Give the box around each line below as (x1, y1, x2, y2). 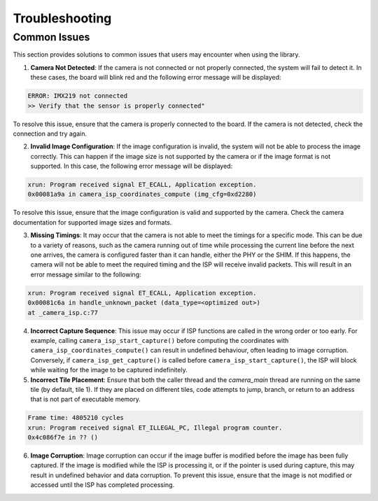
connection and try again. (13, 129, 87, 138)
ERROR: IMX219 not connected (27, 92, 128, 100)
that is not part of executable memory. (30, 395, 141, 404)
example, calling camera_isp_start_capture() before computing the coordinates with (30, 336, 289, 344)
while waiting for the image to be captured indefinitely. (30, 366, 188, 374)
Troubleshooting (13, 10, 112, 26)
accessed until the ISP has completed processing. (30, 481, 175, 489)
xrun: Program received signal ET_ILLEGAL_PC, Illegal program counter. (27, 423, 283, 432)
